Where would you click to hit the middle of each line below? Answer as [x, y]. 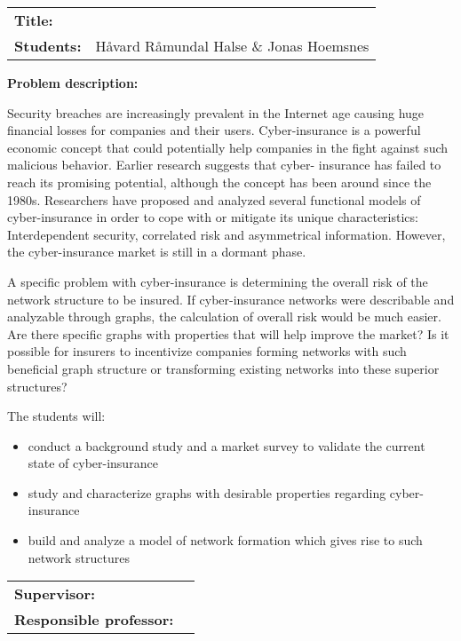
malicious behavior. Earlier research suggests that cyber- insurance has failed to [224, 165]
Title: [34, 20]
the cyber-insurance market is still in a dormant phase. [157, 252]
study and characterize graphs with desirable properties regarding [207, 492]
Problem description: [73, 83]
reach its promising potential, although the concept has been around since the [219, 182]
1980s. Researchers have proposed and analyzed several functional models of [214, 199]
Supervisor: [55, 594]
